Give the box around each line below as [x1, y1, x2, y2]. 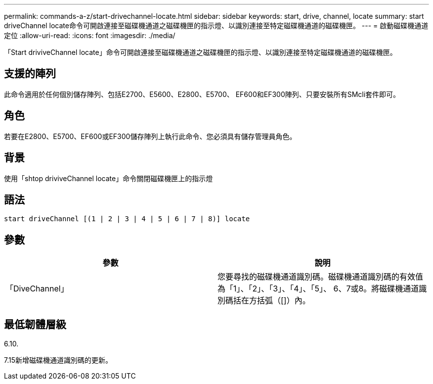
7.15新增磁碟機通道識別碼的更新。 [4, 356, 112, 365]
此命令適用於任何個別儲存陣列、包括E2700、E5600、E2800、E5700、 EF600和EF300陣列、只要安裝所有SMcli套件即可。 [4, 90, 400, 98]
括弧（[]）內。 [257, 295, 310, 306]
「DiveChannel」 [5, 284, 69, 294]
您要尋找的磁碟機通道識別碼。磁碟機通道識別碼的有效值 [217, 272, 424, 282]
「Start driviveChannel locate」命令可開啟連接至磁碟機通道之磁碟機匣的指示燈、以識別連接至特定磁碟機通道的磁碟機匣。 [4, 48, 397, 56]
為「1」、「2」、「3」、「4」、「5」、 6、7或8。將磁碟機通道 [217, 284, 419, 294]
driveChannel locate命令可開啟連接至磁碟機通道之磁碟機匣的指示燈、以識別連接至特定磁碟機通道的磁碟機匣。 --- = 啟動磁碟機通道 [4, 21, 429, 30]
